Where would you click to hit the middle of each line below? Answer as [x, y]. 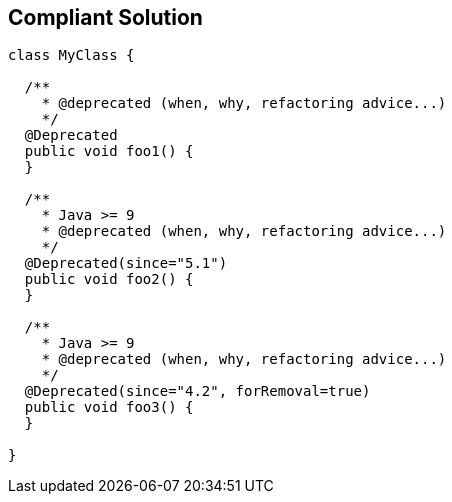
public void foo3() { [109, 407]
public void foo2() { [109, 279]
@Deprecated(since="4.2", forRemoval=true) [197, 391]
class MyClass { [71, 55]
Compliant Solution [105, 17]
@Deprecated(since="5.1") [126, 263]
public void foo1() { [109, 151]
